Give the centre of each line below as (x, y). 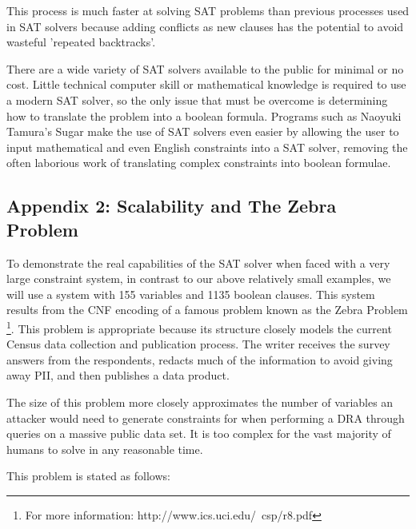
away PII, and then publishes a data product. (118, 375)
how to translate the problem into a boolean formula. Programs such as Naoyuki (204, 115)
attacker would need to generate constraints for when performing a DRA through (206, 418)
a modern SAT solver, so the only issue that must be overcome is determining (197, 99)
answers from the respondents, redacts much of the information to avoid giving (200, 359)
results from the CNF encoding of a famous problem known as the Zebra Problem (207, 310)
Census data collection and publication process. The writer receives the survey (198, 344)
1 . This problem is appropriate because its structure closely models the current (199, 327)
